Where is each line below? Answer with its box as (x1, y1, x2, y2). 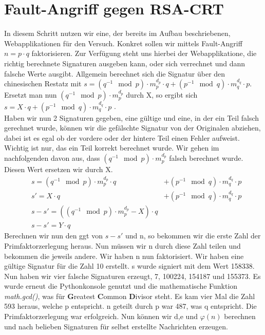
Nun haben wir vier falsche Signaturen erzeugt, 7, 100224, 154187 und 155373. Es (4, 270, 261, 281)
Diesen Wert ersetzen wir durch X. (4, 164, 113, 175)
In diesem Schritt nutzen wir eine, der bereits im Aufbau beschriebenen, (4, 28, 231, 39)
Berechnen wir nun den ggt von (4, 230, 103, 241)
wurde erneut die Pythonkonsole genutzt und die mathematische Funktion (4, 281, 238, 291)
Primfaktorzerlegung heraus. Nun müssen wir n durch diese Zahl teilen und (4, 240, 241, 251)
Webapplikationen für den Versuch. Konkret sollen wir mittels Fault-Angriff (4, 38, 242, 48)
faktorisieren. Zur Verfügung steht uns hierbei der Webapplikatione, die (31, 48, 257, 59)
